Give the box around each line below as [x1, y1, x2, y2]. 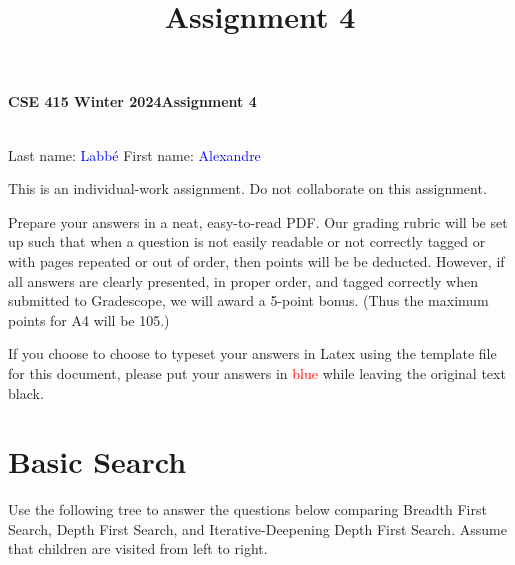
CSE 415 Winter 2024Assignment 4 [8, 91, 257, 112]
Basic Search [8, 441, 187, 482]
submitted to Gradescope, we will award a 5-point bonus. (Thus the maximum [8, 290, 489, 311]
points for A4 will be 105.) [8, 309, 170, 330]
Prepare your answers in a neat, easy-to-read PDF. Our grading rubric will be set [8, 211, 508, 232]
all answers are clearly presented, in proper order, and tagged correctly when [8, 270, 479, 291]
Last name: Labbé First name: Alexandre [8, 144, 261, 165]
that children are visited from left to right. [8, 538, 268, 559]
